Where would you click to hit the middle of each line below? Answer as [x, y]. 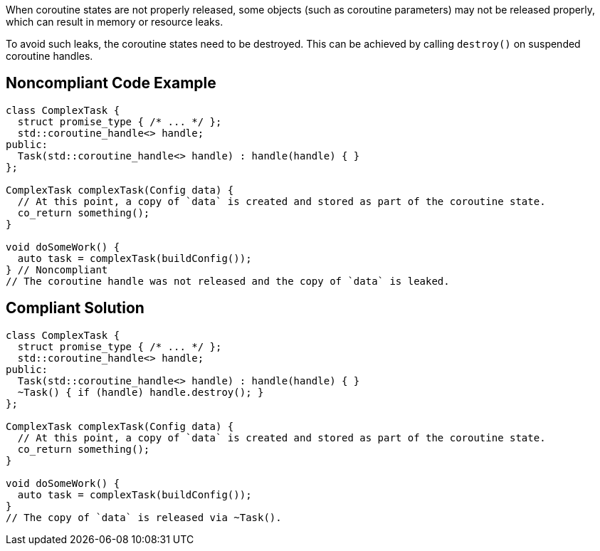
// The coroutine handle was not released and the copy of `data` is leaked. [228, 281]
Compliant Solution [75, 308]
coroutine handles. [49, 56]
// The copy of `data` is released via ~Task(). [144, 517]
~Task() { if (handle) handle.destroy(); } [141, 392]
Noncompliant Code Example [111, 83]
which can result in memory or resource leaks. [115, 22]
